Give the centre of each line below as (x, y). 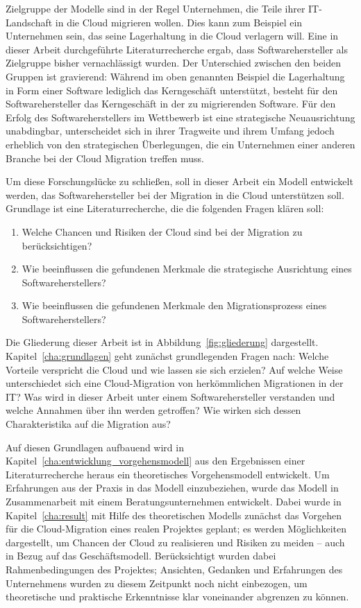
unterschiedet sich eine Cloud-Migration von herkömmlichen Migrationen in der (175, 383)
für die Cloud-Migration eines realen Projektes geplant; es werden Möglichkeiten (176, 529)
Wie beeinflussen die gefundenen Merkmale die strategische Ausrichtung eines (187, 269)
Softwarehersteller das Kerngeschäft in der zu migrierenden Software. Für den (171, 104)
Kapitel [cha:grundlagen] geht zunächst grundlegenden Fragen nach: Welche (167, 356)
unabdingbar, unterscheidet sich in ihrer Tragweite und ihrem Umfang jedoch (170, 131)
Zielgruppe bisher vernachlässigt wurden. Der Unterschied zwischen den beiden (174, 63)
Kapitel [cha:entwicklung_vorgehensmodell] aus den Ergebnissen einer (156, 461)
